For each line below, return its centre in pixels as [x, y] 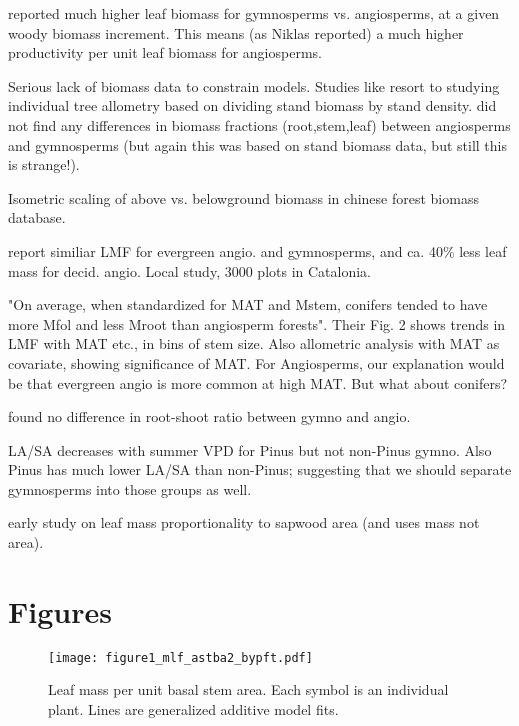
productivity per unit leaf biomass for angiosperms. [165, 52]
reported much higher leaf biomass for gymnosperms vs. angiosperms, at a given [254, 13]
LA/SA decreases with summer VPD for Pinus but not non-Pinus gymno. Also [250, 449]
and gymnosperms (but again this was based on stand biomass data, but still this [257, 144]
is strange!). [44, 164]
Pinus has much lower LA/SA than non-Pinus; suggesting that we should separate [260, 469]
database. [37, 217]
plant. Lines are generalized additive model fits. [193, 709]
